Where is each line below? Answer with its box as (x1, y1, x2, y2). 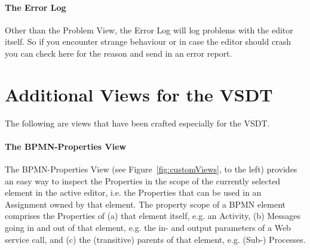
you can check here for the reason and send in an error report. (5, 47, 232, 59)
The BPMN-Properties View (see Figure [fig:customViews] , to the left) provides (5, 163, 297, 175)
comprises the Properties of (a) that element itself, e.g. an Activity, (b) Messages (5, 209, 301, 222)
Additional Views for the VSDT (5, 82, 273, 106)
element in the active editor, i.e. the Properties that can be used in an (5, 186, 262, 199)
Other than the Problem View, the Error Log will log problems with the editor (5, 23, 293, 36)
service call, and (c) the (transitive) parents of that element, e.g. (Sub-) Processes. (5, 233, 306, 245)
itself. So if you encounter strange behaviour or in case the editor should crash (5, 35, 291, 48)
